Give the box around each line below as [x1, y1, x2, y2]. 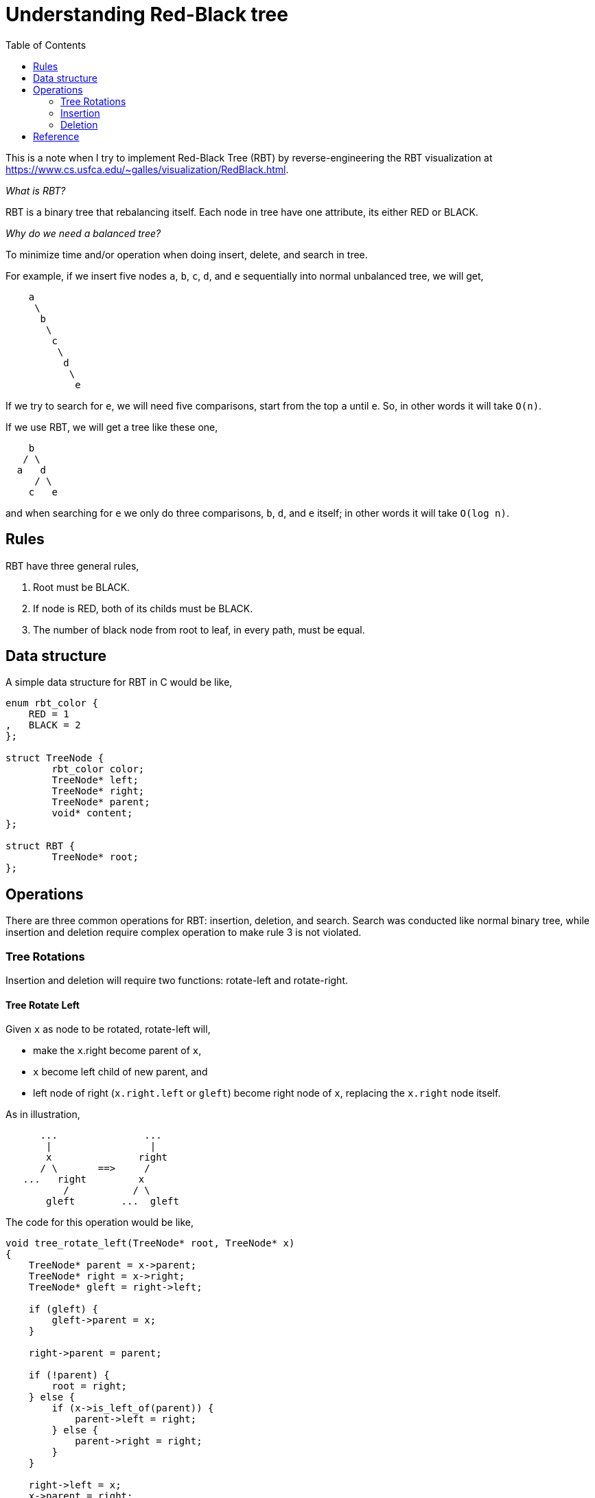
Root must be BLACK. [33, 581, 130, 593]
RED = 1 [28, 708, 69, 720]
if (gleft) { [28, 1304, 98, 1315]
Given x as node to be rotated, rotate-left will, [5, 1023, 211, 1036]
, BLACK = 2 [5, 719, 81, 731]
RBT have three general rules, [5, 559, 139, 572]
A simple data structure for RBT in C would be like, [5, 676, 233, 689]
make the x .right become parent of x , [33, 1044, 202, 1057]
